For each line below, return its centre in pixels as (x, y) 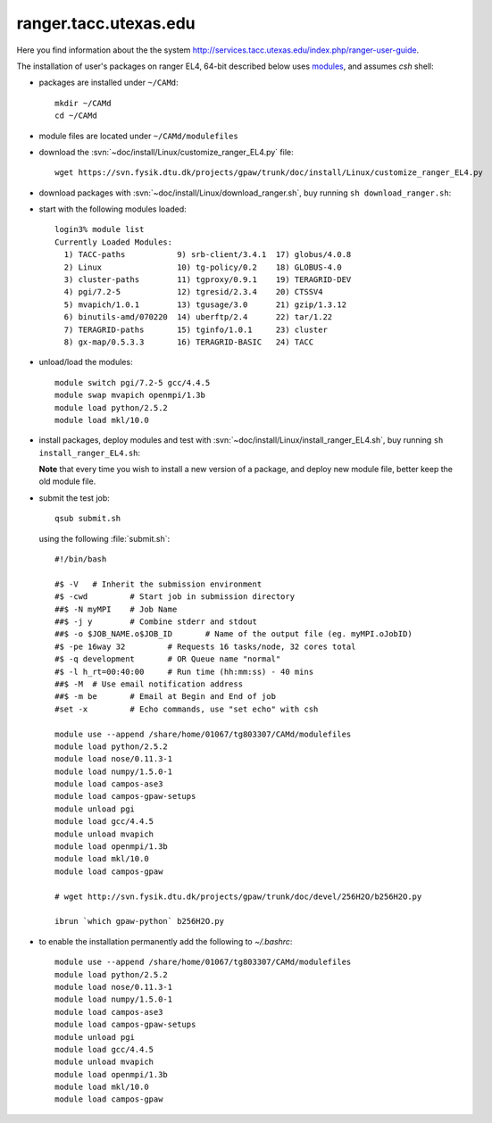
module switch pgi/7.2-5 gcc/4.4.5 (133, 383)
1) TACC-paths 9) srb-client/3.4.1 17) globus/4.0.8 (208, 255)
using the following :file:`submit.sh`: (104, 538)
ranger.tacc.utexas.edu (106, 23)
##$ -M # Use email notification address (149, 684)
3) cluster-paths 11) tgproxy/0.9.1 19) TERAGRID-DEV (208, 280)
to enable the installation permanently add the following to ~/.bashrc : (166, 941)
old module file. (67, 481)
